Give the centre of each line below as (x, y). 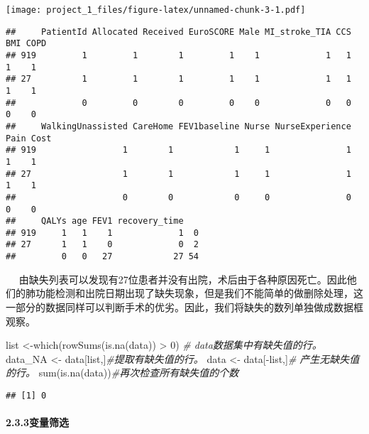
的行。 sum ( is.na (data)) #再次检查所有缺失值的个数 (122, 373)
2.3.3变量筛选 (38, 422)
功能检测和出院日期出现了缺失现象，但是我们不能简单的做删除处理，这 (199, 293)
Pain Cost (29, 138)
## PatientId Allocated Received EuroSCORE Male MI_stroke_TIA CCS (178, 32)
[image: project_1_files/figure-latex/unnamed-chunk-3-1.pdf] (156, 10)
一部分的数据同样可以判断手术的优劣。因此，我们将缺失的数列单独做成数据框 (184, 306)
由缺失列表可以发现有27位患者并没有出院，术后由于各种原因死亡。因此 (183, 279)
